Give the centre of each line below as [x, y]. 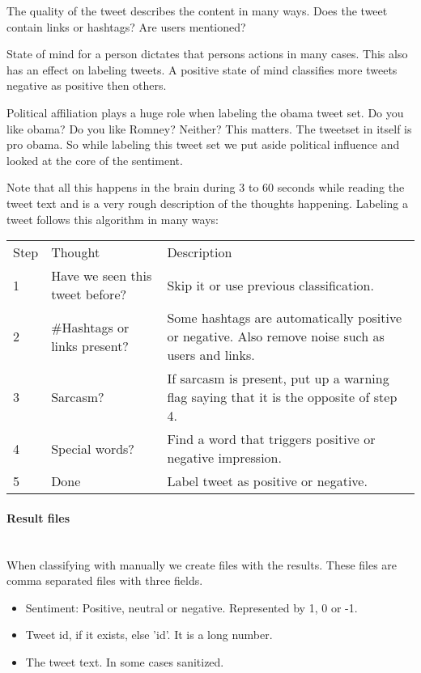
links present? [90, 345]
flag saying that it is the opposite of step [282, 397]
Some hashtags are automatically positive [285, 318]
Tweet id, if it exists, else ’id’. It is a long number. [149, 635]
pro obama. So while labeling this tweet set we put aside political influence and [203, 144]
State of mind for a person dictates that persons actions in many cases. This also [207, 54]
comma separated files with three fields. [105, 580]
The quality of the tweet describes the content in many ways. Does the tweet [197, 11]
